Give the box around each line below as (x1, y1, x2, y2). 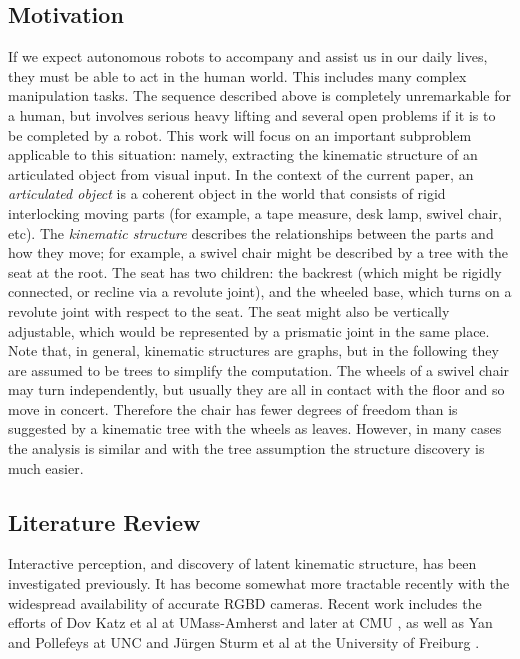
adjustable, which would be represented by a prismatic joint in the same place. (8, 320, 490, 341)
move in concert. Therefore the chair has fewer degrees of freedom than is (8, 398, 458, 419)
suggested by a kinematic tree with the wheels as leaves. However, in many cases (8, 418, 502, 439)
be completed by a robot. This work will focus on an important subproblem (8, 124, 472, 145)
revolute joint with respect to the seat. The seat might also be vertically (8, 300, 450, 321)
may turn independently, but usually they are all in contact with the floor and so (8, 379, 505, 400)
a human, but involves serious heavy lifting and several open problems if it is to (8, 104, 496, 125)
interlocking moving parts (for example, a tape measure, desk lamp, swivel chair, (8, 202, 502, 223)
